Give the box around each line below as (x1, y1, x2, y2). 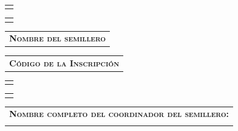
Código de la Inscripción (9, 57, 120, 69)
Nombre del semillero (9, 32, 106, 44)
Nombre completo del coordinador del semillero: (9, 107, 229, 120)
